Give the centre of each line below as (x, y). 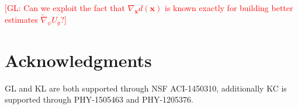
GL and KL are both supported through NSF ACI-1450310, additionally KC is (146, 88)
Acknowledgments (78, 60)
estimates (21, 19)
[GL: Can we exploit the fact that (65, 8)
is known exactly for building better (229, 8)
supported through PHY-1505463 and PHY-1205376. (99, 99)
